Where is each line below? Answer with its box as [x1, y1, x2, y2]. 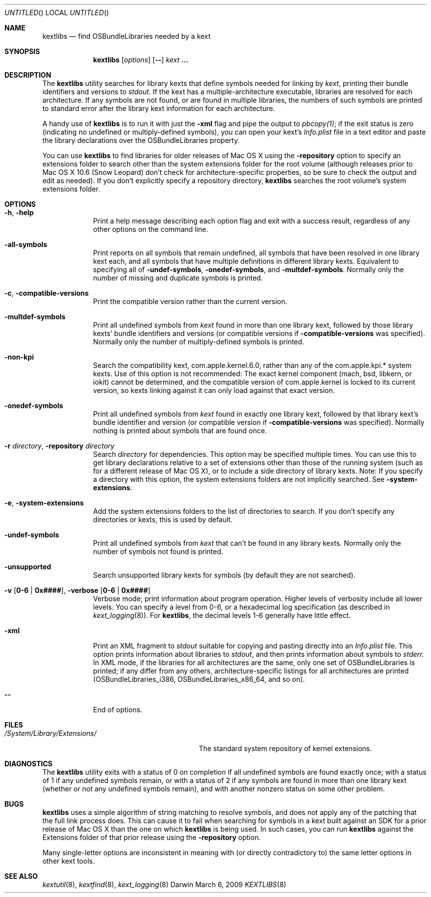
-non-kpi [4, 353, 34, 361]
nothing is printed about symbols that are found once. [93, 426, 267, 435]
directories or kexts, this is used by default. [93, 515, 233, 524]
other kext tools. [42, 857, 95, 865]
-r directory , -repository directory [4, 442, 115, 450]
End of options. [93, 705, 143, 714]
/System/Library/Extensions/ [4, 729, 97, 737]
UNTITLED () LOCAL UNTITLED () [4, 8, 109, 17]
